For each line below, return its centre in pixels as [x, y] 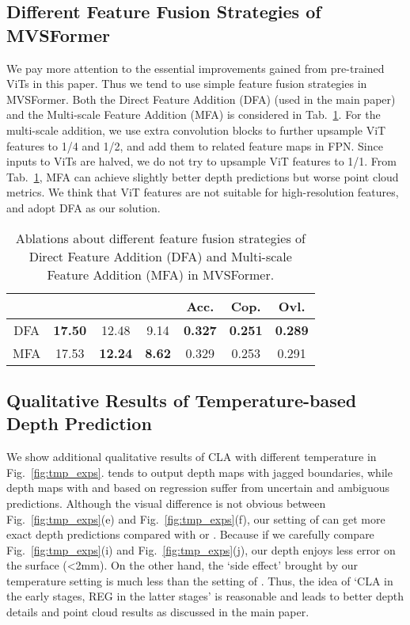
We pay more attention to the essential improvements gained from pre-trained [196, 68]
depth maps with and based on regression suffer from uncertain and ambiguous [198, 488]
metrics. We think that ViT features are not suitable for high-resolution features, [203, 192]
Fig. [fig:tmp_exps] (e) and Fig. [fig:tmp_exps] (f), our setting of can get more [196, 518]
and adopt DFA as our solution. [84, 207]
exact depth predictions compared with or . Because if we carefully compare [190, 534]
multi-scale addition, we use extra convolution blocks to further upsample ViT [196, 130]
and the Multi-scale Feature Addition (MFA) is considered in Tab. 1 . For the [194, 114]
